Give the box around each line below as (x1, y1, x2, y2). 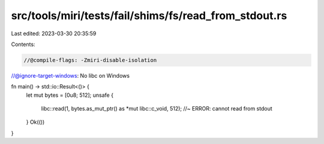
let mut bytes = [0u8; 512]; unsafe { (26, 91, 114, 99)
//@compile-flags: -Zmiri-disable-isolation (23, 57, 157, 63)
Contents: (11, 41, 35, 48)
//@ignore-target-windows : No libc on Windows (11, 72, 130, 79)
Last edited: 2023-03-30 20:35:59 (11, 30, 97, 37)
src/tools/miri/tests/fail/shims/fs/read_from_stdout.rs (11, 9, 287, 22)
